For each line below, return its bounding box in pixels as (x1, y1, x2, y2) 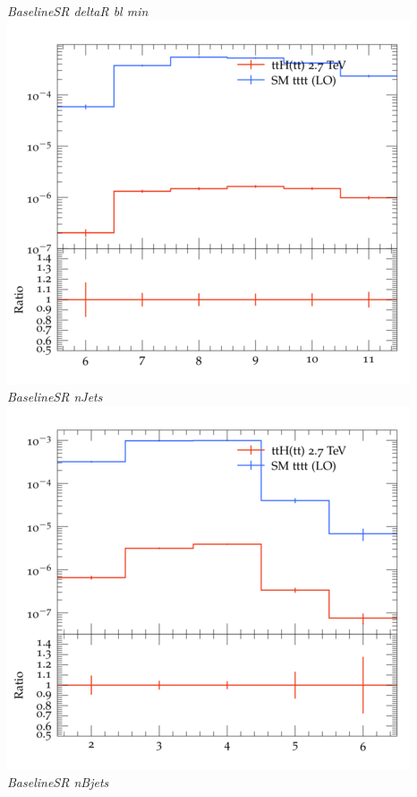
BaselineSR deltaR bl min (7, 2, 149, 20)
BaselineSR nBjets (7, 773, 109, 792)
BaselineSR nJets (7, 387, 103, 406)
